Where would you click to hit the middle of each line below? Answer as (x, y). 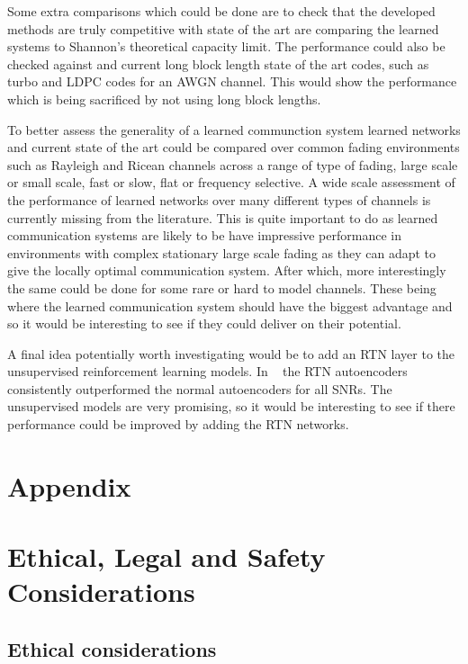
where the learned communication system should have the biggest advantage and (230, 305)
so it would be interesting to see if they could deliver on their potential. (204, 323)
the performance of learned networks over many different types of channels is (219, 199)
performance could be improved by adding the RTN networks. (178, 424)
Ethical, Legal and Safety (166, 556)
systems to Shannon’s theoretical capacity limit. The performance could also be (226, 46)
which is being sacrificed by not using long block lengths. (164, 99)
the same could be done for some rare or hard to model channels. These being (222, 287)
